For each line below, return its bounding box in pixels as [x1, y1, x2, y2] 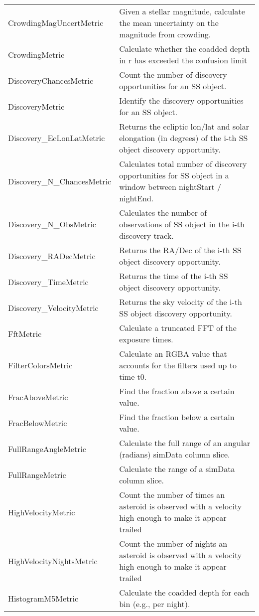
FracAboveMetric [8, 391, 68, 403]
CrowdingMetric [8, 48, 64, 60]
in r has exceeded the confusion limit [119, 54, 248, 66]
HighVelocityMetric [8, 506, 75, 518]
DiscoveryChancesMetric [8, 74, 94, 86]
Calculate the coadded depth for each [119, 587, 250, 598]
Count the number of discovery [119, 69, 227, 80]
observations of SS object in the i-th [119, 218, 245, 230]
